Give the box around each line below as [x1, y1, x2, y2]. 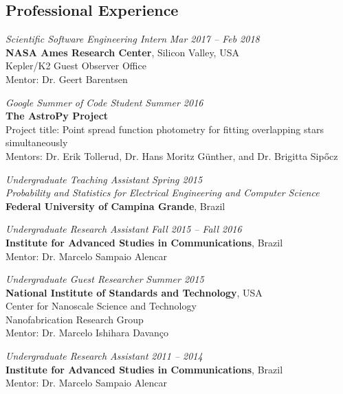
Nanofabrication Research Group [5, 312, 144, 326]
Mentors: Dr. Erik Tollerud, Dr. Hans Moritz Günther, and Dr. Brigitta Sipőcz [5, 148, 338, 163]
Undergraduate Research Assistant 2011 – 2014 [5, 349, 203, 363]
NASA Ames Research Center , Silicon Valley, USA [5, 45, 239, 59]
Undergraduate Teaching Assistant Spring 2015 [5, 172, 203, 186]
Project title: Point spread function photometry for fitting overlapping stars [5, 121, 324, 136]
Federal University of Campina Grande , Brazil [5, 198, 225, 213]
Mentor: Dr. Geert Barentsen [5, 71, 128, 86]
